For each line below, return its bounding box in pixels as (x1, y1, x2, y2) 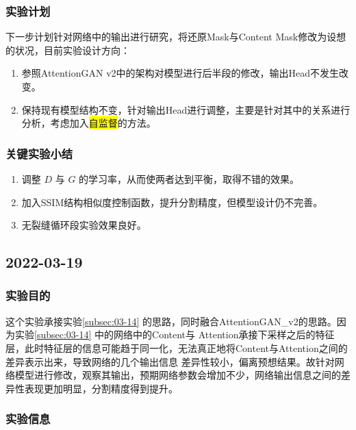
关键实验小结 (5, 144, 73, 162)
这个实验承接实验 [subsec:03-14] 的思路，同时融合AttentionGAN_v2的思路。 (5, 314, 337, 328)
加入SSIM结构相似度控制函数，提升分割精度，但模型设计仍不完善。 (21, 194, 323, 209)
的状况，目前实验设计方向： (5, 42, 130, 57)
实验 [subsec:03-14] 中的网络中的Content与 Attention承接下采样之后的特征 (14, 327, 335, 342)
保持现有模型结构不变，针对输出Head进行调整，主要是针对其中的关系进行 (21, 102, 351, 116)
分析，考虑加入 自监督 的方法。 (21, 116, 156, 130)
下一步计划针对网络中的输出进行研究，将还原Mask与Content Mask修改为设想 (5, 29, 346, 44)
